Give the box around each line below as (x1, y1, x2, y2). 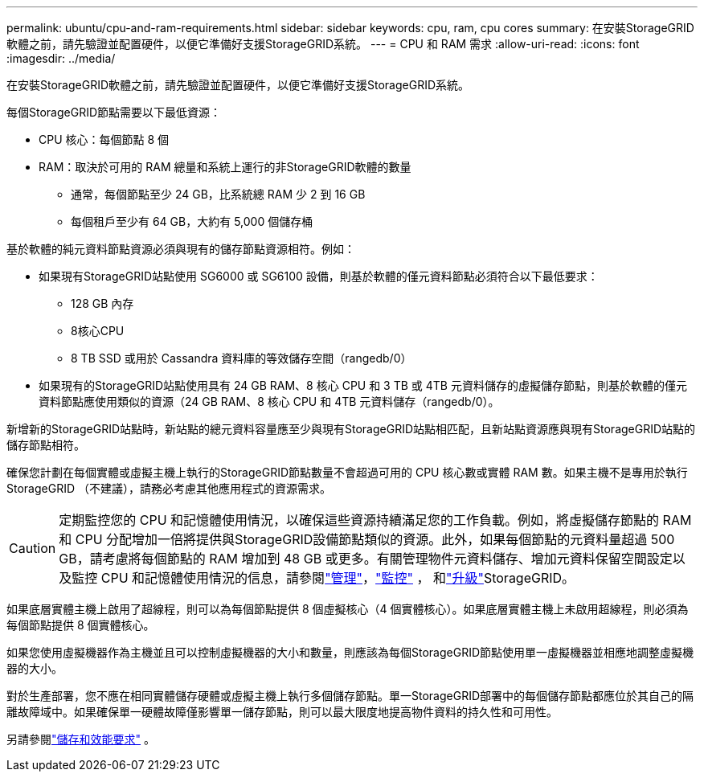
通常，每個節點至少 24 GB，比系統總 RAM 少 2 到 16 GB (71, 187, 366, 201)
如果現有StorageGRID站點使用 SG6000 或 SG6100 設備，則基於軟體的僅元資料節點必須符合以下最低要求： (39, 269, 599, 283)
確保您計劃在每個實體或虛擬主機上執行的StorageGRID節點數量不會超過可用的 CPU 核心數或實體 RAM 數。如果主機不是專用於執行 (6, 465, 688, 479)
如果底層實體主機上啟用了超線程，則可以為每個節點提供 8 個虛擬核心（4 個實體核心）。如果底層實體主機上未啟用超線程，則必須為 (6, 602, 689, 616)
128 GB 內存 (71, 297, 134, 310)
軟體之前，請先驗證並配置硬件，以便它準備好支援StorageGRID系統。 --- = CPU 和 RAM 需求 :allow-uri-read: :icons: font (6, 37, 640, 51)
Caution (9, 540, 56, 556)
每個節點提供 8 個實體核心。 (6, 618, 155, 632)
